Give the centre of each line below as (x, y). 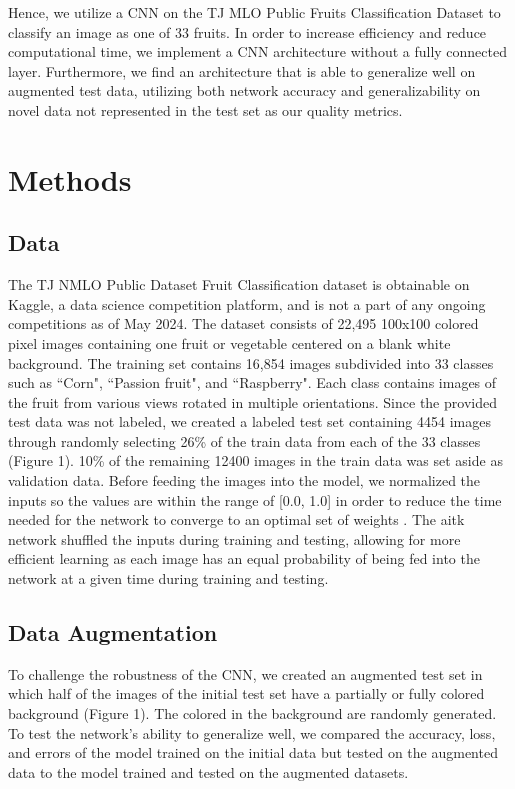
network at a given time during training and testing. (168, 578)
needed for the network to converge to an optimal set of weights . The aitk (236, 519)
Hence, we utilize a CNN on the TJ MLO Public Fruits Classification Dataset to (254, 12)
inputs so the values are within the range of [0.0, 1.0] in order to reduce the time (255, 499)
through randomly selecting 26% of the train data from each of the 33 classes (244, 440)
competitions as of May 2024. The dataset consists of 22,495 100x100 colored (243, 323)
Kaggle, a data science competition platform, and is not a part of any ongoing (247, 303)
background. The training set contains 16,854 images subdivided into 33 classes (251, 362)
